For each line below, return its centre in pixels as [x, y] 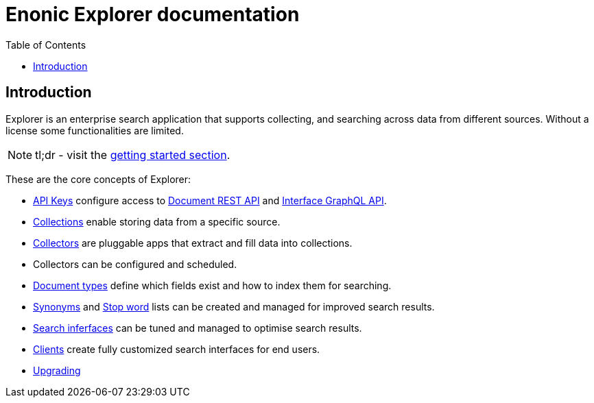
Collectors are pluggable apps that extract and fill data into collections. [193, 243]
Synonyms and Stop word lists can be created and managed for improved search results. [234, 306]
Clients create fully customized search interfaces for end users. [177, 349]
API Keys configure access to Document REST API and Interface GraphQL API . [210, 200]
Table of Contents [46, 45]
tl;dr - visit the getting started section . [133, 155]
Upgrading [57, 370]
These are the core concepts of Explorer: [98, 179]
